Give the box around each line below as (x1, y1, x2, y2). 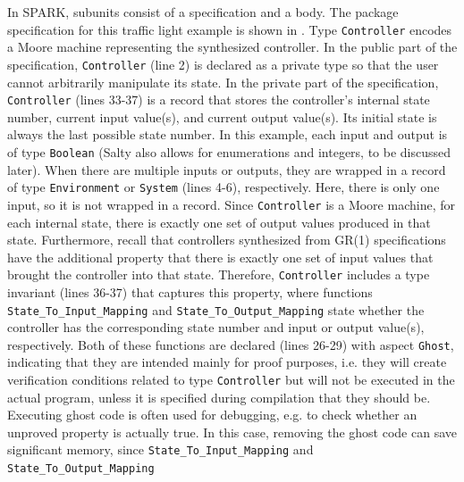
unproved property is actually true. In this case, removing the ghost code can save (7, 422, 458, 441)
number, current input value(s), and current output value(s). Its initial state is (7, 107, 437, 126)
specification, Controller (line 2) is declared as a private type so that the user (7, 54, 439, 73)
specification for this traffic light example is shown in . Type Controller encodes (7, 20, 452, 38)
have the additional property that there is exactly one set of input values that (7, 247, 434, 266)
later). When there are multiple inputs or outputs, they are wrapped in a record (7, 160, 446, 179)
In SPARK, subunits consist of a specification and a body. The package (7, 3, 399, 21)
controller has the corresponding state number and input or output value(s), (7, 318, 425, 337)
